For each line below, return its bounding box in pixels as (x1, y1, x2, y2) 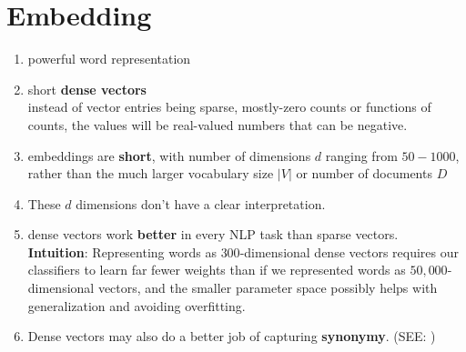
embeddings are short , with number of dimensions (27, 146, 311, 165)
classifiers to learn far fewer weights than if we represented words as (27, 260, 406, 279)
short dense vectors (27, 79, 147, 98)
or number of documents (296, 164, 432, 183)
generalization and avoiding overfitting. (27, 296, 246, 315)
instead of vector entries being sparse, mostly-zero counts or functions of (27, 97, 431, 116)
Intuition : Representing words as (27, 242, 217, 261)
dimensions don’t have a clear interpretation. (76, 194, 326, 213)
